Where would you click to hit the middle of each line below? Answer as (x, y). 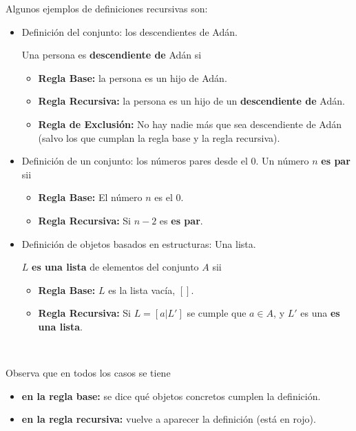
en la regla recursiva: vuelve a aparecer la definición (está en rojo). (169, 419)
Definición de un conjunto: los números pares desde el (135, 161)
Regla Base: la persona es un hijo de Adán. (133, 77)
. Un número (282, 161)
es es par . (181, 220)
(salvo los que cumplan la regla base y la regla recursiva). (159, 137)
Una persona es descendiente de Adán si (112, 55)
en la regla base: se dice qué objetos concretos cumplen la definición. (171, 396)
